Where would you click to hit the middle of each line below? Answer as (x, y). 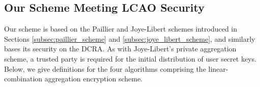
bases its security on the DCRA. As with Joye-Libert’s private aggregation (120, 49)
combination (23, 79)
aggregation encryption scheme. (93, 79)
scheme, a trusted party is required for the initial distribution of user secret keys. (130, 58)
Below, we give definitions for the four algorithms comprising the (105, 68)
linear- (218, 68)
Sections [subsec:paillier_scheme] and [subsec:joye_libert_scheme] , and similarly (130, 38)
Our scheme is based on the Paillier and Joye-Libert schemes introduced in (121, 29)
